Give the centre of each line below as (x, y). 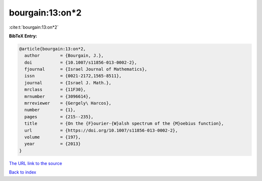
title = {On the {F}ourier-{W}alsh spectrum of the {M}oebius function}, (124, 123)
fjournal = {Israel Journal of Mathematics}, (86, 69)
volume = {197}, (53, 137)
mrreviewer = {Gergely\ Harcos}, (68, 103)
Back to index (23, 172)
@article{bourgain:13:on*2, (52, 49)
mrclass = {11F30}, (55, 90)
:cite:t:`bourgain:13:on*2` (34, 27)
